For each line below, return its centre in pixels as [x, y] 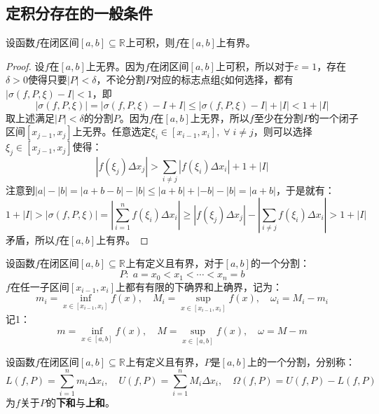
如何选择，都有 [259, 80]
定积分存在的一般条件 [79, 13]
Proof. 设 [25, 65]
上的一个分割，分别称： [301, 362]
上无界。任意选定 [112, 131]
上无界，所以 [220, 117]
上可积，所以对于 [255, 65]
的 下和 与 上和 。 [80, 402]
